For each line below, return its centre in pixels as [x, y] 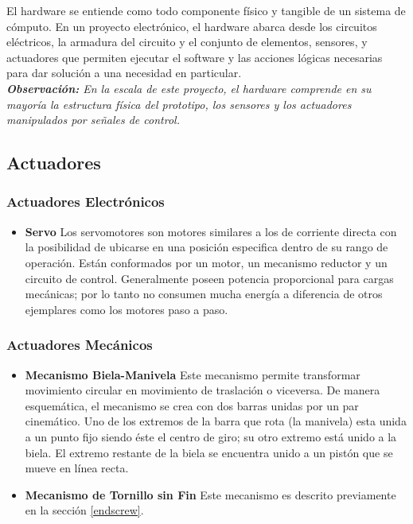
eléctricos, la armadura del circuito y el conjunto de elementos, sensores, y [187, 42]
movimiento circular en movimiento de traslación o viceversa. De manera [203, 390]
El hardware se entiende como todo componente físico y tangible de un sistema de [206, 10]
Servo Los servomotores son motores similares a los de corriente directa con [211, 231]
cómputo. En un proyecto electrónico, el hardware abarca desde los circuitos [192, 26]
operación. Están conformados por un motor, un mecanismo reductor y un [206, 262]
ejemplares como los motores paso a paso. [127, 309]
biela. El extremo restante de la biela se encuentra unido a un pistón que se [209, 452]
